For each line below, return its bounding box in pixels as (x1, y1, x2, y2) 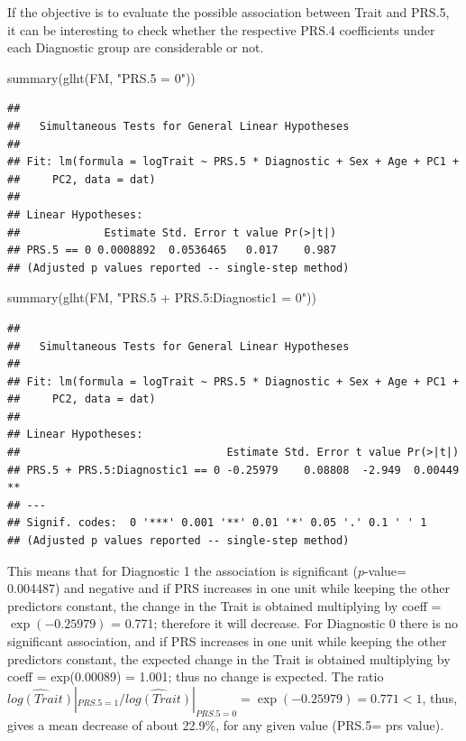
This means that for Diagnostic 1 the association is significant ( (7, 560, 358, 579)
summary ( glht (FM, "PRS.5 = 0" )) (7, 68, 196, 87)
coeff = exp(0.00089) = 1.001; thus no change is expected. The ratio (7, 667, 384, 686)
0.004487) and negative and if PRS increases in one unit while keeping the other (7, 579, 451, 597)
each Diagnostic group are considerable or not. (7, 38, 264, 57)
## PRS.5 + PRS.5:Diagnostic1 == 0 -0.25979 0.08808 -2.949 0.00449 (7, 463, 460, 477)
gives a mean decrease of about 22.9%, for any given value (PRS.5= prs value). (7, 715, 444, 734)
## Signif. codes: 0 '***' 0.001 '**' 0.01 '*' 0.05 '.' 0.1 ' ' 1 (7, 516, 427, 530)
